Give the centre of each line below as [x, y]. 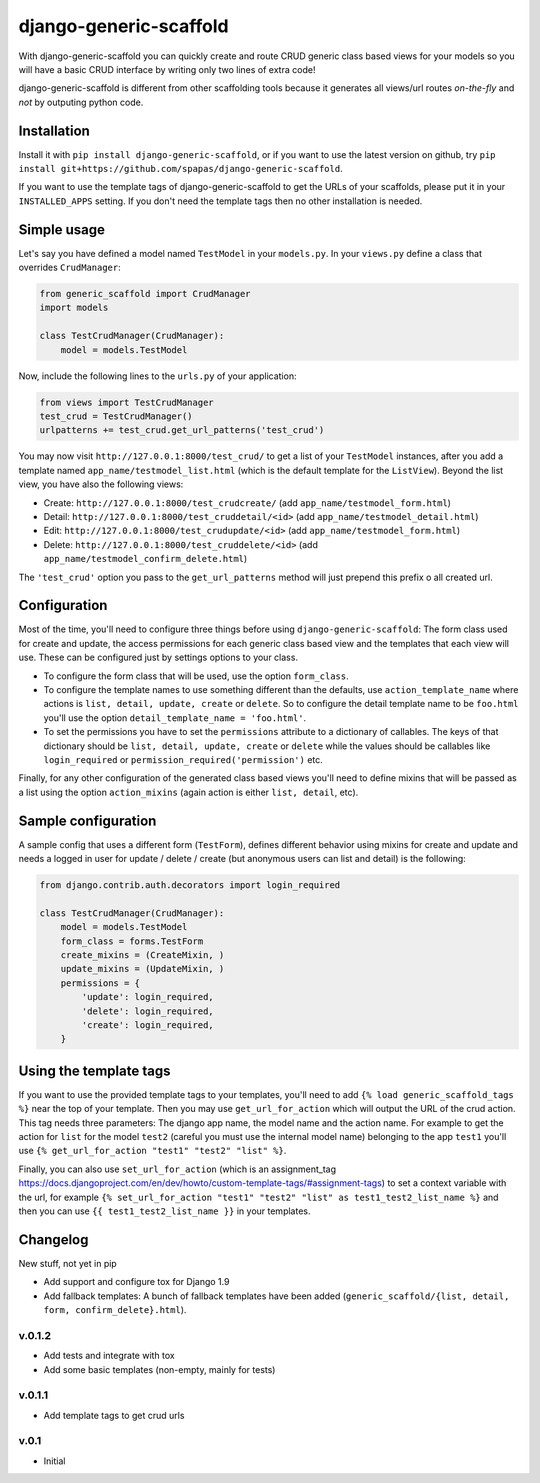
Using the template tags [94, 1070]
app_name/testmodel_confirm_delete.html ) [145, 559]
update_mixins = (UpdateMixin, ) [142, 969]
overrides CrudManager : [69, 267]
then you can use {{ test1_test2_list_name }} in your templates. [164, 1211]
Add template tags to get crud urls [114, 1415]
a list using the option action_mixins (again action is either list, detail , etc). [188, 792]
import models [74, 308]
